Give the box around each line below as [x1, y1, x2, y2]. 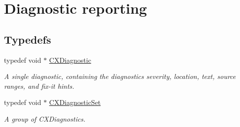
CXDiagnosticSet [49, 97, 101, 107]
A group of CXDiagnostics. [4, 113, 86, 124]
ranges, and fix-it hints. [4, 80, 74, 91]
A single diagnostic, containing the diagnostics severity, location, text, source [4, 71, 236, 81]
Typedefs [4, 31, 51, 47]
